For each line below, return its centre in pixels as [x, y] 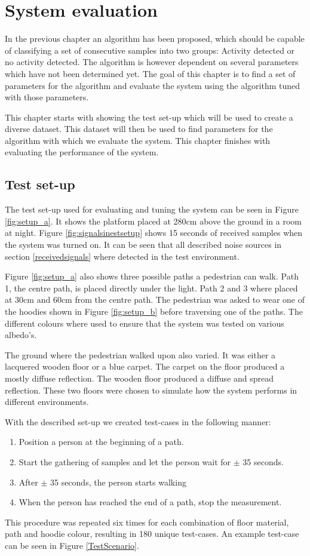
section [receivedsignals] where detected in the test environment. [122, 256]
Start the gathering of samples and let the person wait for [125, 461]
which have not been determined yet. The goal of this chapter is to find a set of [150, 73]
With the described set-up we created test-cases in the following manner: [138, 421]
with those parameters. [47, 97]
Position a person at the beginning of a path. [101, 442]
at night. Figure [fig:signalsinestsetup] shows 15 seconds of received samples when [154, 233]
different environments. [47, 402]
